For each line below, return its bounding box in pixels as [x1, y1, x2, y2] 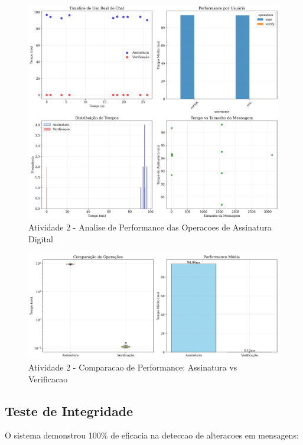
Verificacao [28, 372, 68, 385]
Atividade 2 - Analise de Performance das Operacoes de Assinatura [28, 221, 272, 233]
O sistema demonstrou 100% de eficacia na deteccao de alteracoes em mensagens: [5, 429, 299, 441]
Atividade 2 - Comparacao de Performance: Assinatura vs [28, 360, 237, 373]
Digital [28, 232, 53, 245]
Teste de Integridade [5, 401, 133, 420]
